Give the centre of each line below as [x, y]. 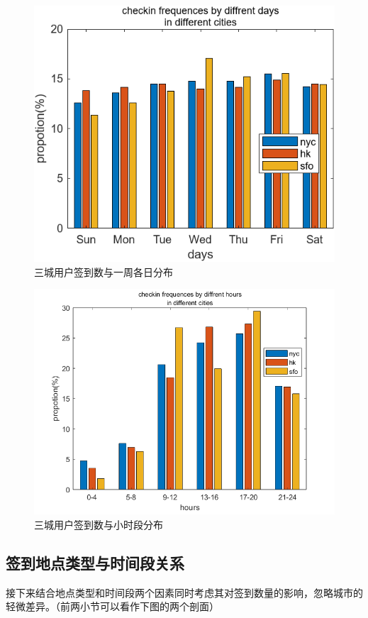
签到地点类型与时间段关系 [95, 562]
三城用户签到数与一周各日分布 [104, 271]
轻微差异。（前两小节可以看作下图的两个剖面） [112, 606]
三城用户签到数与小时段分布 [99, 524]
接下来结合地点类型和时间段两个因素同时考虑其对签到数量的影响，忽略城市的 [184, 592]
